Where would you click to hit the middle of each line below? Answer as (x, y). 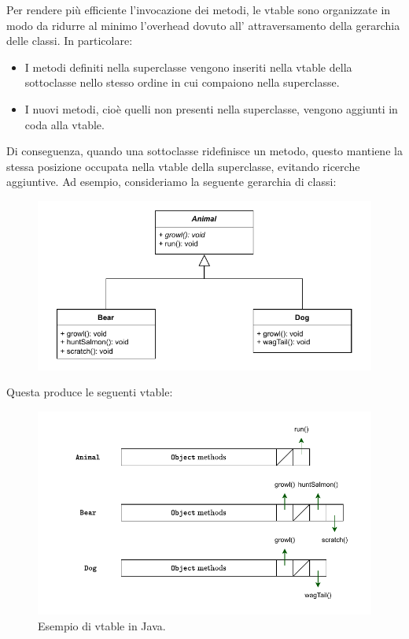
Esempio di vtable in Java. (102, 626)
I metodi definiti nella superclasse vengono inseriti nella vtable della (188, 67)
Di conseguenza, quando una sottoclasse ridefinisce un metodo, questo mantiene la (204, 151)
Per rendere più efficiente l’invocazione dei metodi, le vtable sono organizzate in (199, 9)
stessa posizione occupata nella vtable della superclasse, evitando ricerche (183, 166)
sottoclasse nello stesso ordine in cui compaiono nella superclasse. (182, 82)
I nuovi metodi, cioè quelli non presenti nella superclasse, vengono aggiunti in (211, 108)
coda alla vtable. (64, 124)
